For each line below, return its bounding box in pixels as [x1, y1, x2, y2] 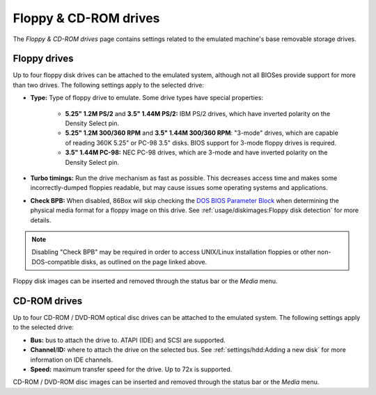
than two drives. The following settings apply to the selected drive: [13, 81, 205, 89]
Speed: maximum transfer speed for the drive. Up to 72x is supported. [30, 365, 233, 373]
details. [30, 216, 52, 224]
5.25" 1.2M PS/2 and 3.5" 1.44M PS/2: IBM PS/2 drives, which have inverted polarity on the [65, 109, 331, 118]
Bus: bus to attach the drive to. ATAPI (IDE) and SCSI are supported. [30, 336, 226, 344]
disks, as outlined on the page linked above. [81, 257, 207, 266]
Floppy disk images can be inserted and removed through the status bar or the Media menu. [13, 277, 278, 285]
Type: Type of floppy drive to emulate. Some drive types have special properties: [30, 94, 264, 102]
